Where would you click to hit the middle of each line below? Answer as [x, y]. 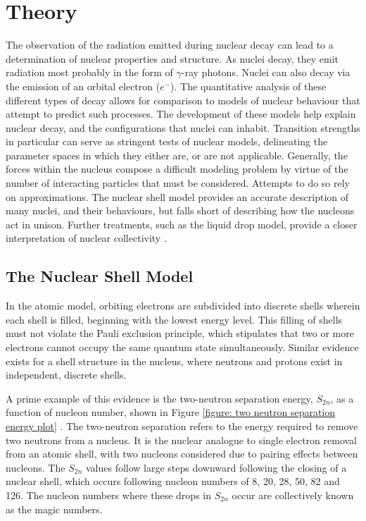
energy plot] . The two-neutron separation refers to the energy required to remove [182, 425]
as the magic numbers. [54, 509]
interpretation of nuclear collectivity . [86, 238]
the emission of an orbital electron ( [83, 86]
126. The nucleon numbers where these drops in [108, 495]
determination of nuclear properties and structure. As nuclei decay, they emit [172, 58]
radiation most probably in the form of [89, 72]
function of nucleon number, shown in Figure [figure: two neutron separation [171, 412]
